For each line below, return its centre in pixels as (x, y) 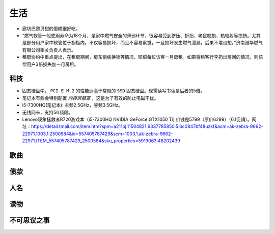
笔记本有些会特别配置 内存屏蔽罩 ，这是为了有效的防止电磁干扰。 (90, 98)
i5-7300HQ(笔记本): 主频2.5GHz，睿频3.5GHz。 (73, 105)
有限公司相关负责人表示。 (49, 50)
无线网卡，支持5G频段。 (48, 112)
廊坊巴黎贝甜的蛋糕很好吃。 (51, 29)
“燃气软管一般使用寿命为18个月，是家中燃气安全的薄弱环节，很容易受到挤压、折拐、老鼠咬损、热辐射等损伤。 (137, 35)
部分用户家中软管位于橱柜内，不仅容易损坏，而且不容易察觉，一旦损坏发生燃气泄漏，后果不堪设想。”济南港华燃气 (145, 43)
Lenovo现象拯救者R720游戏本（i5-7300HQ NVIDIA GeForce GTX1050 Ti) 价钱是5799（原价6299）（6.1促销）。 (137, 119)
